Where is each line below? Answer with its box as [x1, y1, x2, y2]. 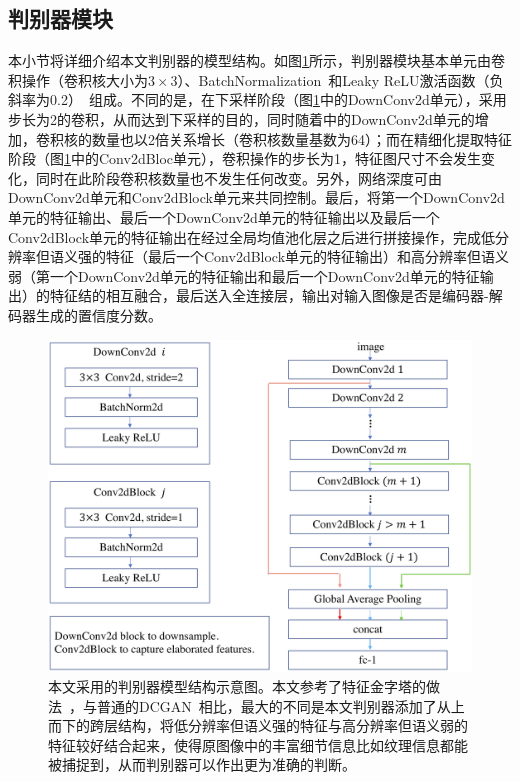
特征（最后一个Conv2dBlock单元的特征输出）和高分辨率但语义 [105, 246, 510, 267]
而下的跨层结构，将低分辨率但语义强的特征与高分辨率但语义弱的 [48, 715, 468, 736]
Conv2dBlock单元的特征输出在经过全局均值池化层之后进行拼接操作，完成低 [8, 226, 496, 247]
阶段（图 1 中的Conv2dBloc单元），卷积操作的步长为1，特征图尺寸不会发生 [8, 148, 482, 169]
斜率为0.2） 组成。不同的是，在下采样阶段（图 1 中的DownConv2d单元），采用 [8, 89, 507, 110]
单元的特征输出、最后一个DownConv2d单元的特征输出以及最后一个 [8, 206, 440, 227]
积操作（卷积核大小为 [8, 69, 148, 90]
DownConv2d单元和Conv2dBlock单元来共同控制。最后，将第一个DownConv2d [8, 187, 505, 208]
